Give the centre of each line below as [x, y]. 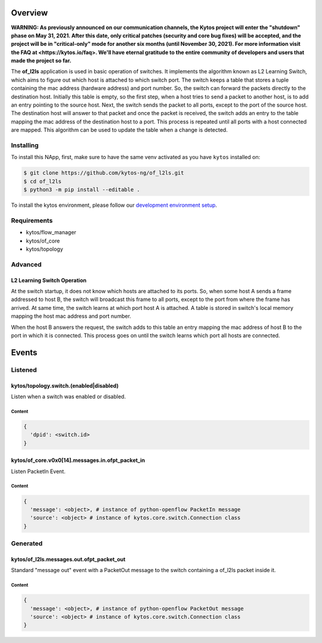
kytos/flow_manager [51, 232]
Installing [25, 145]
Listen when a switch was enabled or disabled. [69, 396]
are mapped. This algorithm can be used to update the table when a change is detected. [119, 130]
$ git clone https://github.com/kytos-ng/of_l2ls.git [104, 173]
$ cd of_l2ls [43, 181]
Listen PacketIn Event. [38, 471]
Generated [27, 543]
